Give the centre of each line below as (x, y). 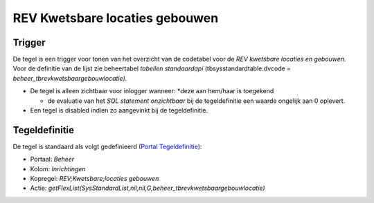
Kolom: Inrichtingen (58, 168)
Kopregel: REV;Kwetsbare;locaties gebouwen (95, 179)
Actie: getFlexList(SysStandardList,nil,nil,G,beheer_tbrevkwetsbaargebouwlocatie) (148, 188)
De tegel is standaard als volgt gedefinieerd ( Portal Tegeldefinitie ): (107, 146)
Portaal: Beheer (52, 159)
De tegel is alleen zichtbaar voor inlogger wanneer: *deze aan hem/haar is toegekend (152, 91)
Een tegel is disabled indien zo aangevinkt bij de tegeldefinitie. (119, 110)
